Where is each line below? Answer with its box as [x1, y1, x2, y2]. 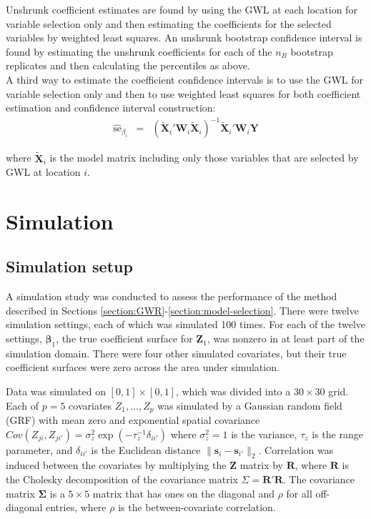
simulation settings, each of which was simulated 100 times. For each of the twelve [6, 317, 366, 332]
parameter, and [6, 442, 73, 457]
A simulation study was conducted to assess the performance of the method [6, 289, 337, 304]
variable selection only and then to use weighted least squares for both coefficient [6, 86, 361, 101]
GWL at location [6, 164, 81, 179]
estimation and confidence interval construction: [6, 100, 216, 115]
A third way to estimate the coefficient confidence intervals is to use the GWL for [6, 71, 363, 86]
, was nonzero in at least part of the [207, 331, 365, 346]
